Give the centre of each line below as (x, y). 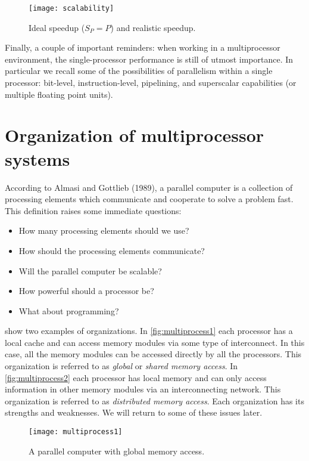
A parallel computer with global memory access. (117, 451)
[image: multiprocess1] (76, 432)
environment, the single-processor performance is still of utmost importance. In (149, 59)
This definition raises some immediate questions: (93, 210)
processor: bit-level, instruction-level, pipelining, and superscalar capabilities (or (151, 83)
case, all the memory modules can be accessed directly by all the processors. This (153, 354)
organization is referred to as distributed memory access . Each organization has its (154, 400)
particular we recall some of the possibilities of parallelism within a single (139, 71)
